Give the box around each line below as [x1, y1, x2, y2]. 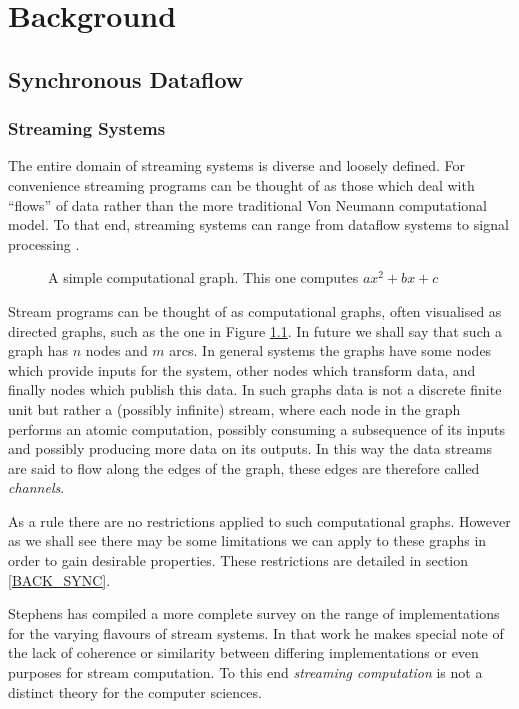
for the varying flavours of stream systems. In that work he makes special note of [8, 622, 504, 643]
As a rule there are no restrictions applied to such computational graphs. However [8, 510, 511, 531]
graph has [8, 340, 69, 361]
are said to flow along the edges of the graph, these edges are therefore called [8, 457, 480, 478]
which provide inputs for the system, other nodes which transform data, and [8, 359, 476, 380]
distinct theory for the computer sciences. [8, 681, 262, 702]
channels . [8, 477, 65, 498]
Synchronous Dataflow [8, 63, 244, 94]
